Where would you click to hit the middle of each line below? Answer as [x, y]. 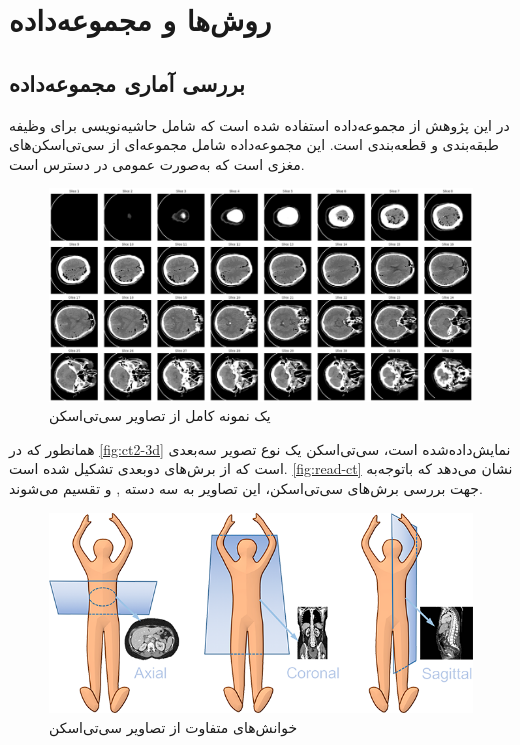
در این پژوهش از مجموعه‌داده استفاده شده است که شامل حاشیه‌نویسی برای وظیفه [259, 124]
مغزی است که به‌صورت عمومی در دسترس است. [157, 163]
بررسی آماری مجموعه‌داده [127, 82]
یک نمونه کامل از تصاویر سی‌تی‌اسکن [160, 415]
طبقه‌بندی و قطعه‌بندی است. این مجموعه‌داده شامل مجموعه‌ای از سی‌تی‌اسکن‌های [254, 144]
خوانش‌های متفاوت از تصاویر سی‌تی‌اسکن [173, 727]
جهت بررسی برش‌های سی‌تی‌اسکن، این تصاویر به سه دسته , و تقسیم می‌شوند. [246, 487]
